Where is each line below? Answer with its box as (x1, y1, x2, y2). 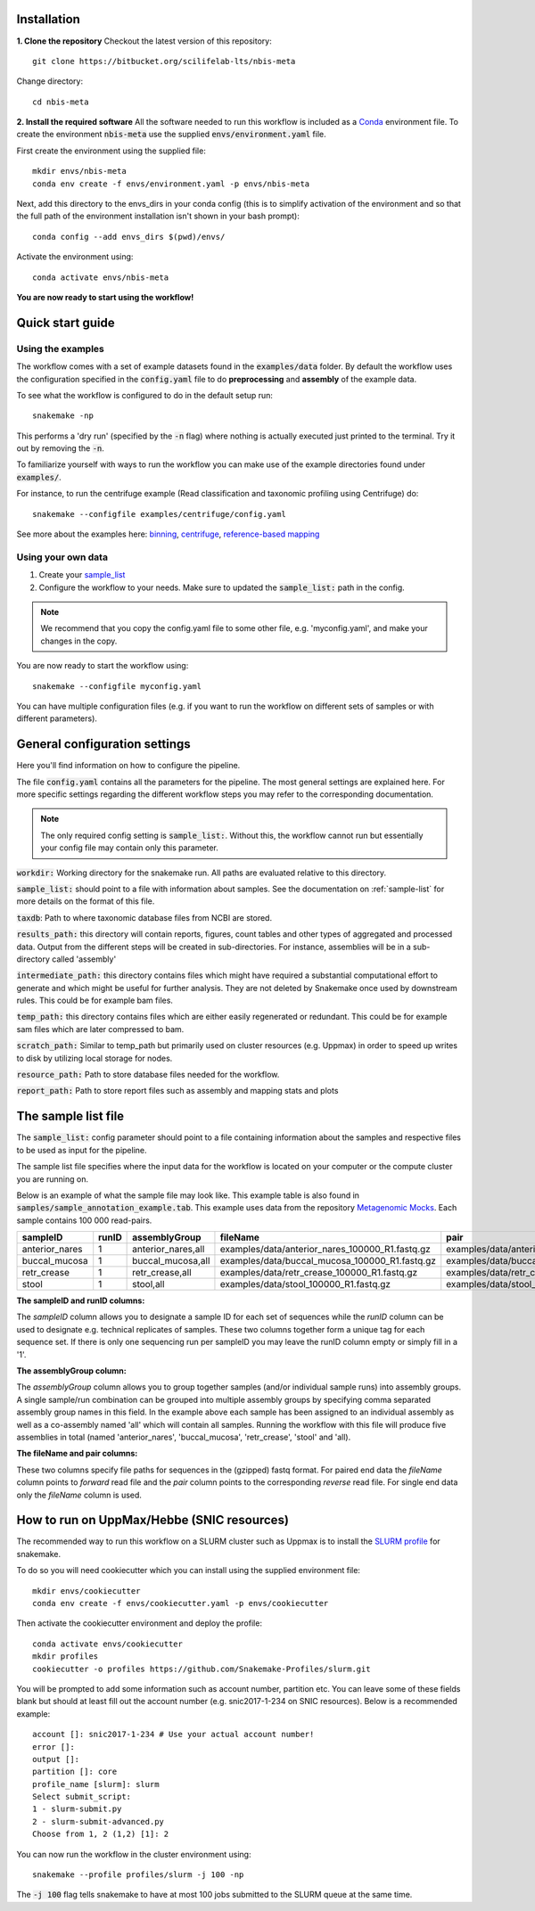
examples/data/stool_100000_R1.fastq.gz (219, 1278, 391, 1291)
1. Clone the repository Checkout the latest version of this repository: (16, 36, 272, 46)
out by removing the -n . (16, 443, 104, 454)
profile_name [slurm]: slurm (32, 1779, 160, 1789)
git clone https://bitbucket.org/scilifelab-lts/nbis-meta (32, 56, 296, 66)
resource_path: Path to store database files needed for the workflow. (16, 1070, 280, 1080)
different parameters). (16, 713, 98, 724)
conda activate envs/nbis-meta (32, 272, 169, 283)
